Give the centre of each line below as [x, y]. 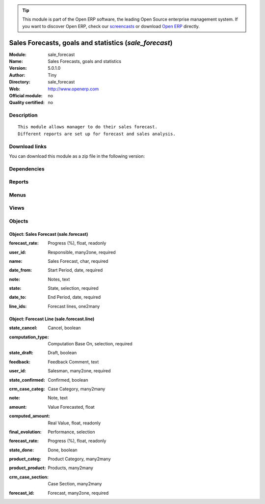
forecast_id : [22, 493]
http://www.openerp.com [73, 89]
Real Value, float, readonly [74, 423]
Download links [28, 146]
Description [23, 115]
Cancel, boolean [64, 328]
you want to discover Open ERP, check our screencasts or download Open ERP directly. [111, 26]
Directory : [20, 82]
